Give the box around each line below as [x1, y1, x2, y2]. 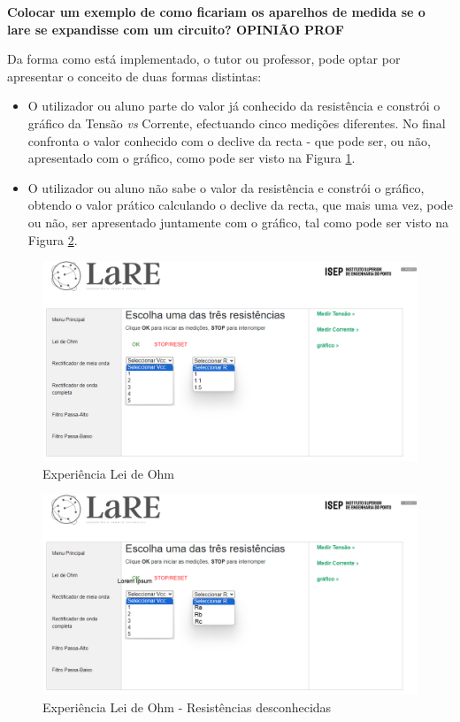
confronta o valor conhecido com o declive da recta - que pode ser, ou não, [27, 131, 431, 150]
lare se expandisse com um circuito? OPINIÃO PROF [7, 19, 344, 38]
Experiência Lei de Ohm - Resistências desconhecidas [42, 698, 332, 717]
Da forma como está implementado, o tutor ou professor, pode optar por [7, 50, 401, 68]
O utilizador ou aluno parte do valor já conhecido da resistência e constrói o [27, 96, 441, 115]
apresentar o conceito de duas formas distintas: [7, 66, 262, 85]
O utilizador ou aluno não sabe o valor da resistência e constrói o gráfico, [27, 178, 425, 196]
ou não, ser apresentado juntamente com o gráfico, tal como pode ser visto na [27, 212, 449, 231]
